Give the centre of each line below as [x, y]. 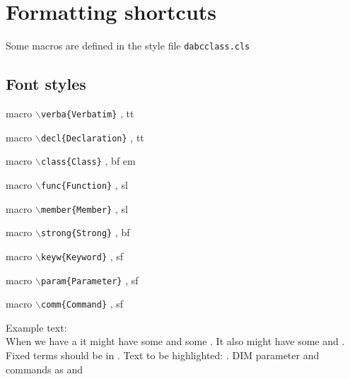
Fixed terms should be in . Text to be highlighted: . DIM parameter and [163, 355]
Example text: [36, 327]
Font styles [46, 84]
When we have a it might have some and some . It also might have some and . [175, 341]
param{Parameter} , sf [89, 280]
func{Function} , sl [84, 184]
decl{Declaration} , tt [92, 137]
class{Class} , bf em [88, 161]
